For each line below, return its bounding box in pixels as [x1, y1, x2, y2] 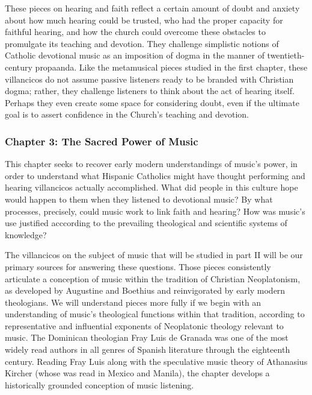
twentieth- [267, 49, 305, 62]
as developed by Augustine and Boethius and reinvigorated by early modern [5, 284, 286, 297]
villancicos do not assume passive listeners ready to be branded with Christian [5, 72, 294, 85]
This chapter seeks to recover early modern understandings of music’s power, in [5, 157, 298, 170]
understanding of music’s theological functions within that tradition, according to [5, 308, 305, 320]
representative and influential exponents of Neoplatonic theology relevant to [5, 319, 284, 332]
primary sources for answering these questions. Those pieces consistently [5, 260, 271, 273]
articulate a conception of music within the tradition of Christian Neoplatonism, [5, 272, 301, 285]
